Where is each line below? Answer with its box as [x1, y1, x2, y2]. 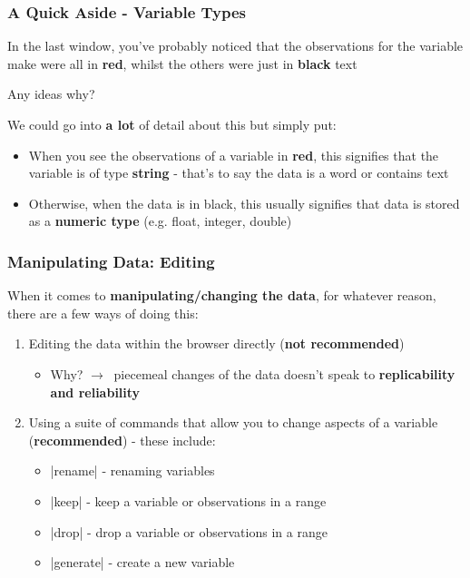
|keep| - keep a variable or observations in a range [50, 491, 327, 510]
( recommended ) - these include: [28, 430, 216, 449]
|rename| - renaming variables [50, 461, 215, 480]
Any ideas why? [7, 84, 95, 103]
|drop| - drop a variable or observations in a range [50, 522, 328, 541]
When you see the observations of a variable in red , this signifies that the [28, 145, 439, 164]
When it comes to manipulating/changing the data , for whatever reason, [7, 286, 436, 305]
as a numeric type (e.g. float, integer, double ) [28, 211, 292, 230]
